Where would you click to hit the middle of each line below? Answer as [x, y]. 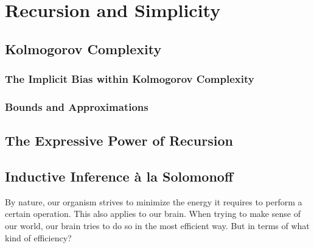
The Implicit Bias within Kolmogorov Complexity [130, 79]
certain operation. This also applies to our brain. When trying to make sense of [153, 214]
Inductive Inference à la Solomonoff [119, 176]
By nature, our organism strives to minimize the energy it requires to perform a [154, 201]
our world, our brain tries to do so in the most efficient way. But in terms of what [157, 226]
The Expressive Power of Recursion [119, 140]
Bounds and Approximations [77, 106]
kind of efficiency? [38, 237]
